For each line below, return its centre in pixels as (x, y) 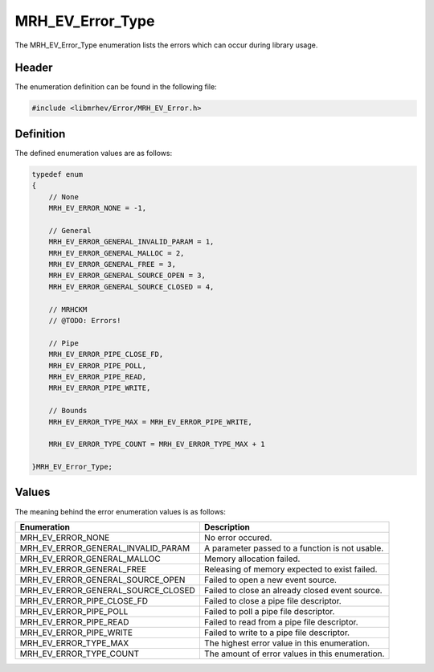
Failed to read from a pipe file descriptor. (281, 621)
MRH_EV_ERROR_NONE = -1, (98, 208)
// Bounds (68, 411)
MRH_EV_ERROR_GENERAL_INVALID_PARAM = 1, (131, 242)
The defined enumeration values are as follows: (94, 153)
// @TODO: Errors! (85, 320)
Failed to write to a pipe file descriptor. (276, 633)
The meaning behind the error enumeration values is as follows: (121, 511)
